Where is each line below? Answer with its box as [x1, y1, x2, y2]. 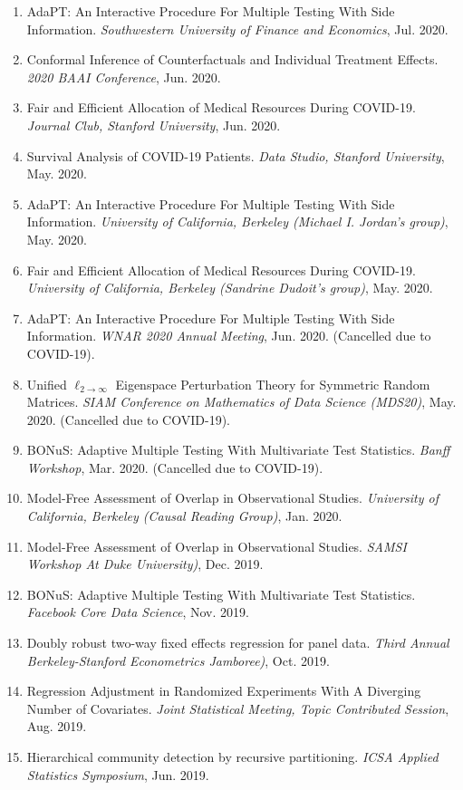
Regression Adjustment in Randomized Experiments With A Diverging [26, 681, 421, 700]
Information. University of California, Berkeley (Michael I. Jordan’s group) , [26, 212, 449, 231]
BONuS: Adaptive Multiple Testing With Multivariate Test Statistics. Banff [26, 440, 450, 459]
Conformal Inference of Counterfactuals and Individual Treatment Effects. [26, 50, 439, 69]
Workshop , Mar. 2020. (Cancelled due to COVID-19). [26, 458, 323, 477]
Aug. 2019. [26, 717, 87, 736]
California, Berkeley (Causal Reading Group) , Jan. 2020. [26, 506, 342, 525]
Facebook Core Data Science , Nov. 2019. [26, 602, 249, 621]
